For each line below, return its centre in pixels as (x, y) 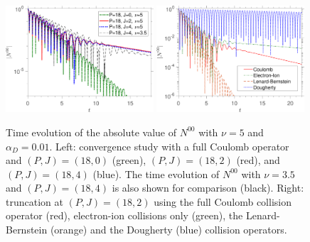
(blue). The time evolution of (156, 174)
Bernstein (27, 230)
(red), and (258, 160)
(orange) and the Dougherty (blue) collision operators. (169, 230)
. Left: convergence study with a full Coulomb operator (169, 146)
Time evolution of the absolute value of (91, 132)
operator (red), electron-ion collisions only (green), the (124, 215)
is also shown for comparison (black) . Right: (208, 188)
